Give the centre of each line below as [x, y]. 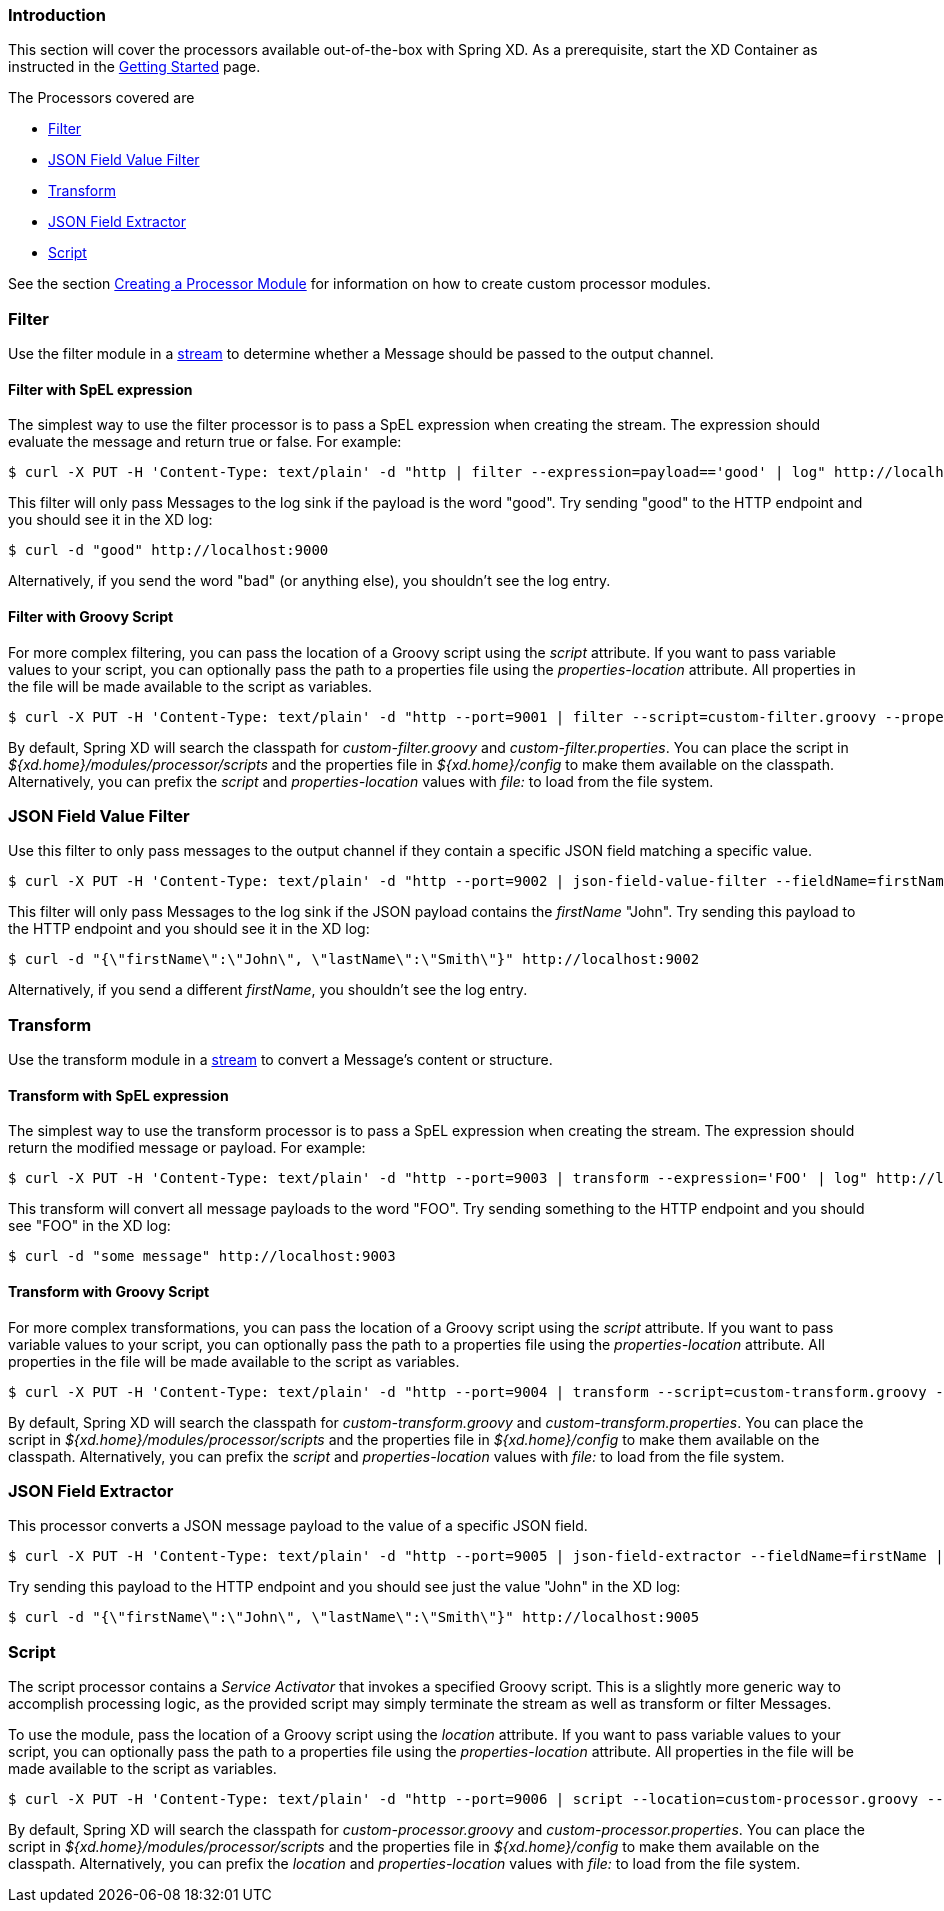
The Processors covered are [101, 98]
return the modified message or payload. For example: [187, 1148]
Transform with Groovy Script [109, 1291]
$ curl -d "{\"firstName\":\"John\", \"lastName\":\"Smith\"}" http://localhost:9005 [354, 1617]
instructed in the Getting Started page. [134, 67]
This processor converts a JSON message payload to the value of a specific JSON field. [298, 1526]
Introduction [57, 15]
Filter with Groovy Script [91, 616]
